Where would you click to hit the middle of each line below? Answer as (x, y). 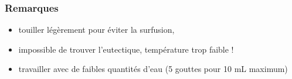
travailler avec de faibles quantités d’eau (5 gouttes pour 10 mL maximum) (153, 69)
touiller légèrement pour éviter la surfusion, (96, 30)
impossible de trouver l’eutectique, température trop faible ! (126, 49)
